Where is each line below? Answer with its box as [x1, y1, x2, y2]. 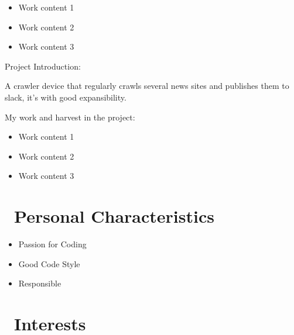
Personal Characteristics [14, 204, 214, 228]
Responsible [18, 277, 61, 289]
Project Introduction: [5, 60, 81, 72]
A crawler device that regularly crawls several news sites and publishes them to [5, 80, 289, 92]
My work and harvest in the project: [5, 110, 135, 123]
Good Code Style [18, 257, 80, 270]
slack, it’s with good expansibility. [5, 91, 127, 103]
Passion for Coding [18, 238, 87, 250]
